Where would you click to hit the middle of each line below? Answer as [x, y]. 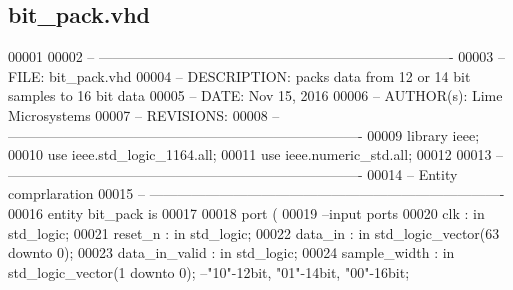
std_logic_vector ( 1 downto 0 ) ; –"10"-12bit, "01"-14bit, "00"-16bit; [209, 271]
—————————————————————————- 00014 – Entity [233, 173]
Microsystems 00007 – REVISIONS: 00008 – [144, 114]
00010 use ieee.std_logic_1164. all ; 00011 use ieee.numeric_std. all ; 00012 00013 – [256, 154]
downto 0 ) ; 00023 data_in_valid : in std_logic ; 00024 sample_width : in [231, 252]
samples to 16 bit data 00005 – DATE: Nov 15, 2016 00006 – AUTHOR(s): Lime [255, 95]
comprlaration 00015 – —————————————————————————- [256, 193]
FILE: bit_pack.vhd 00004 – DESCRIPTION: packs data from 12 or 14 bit [239, 75]
